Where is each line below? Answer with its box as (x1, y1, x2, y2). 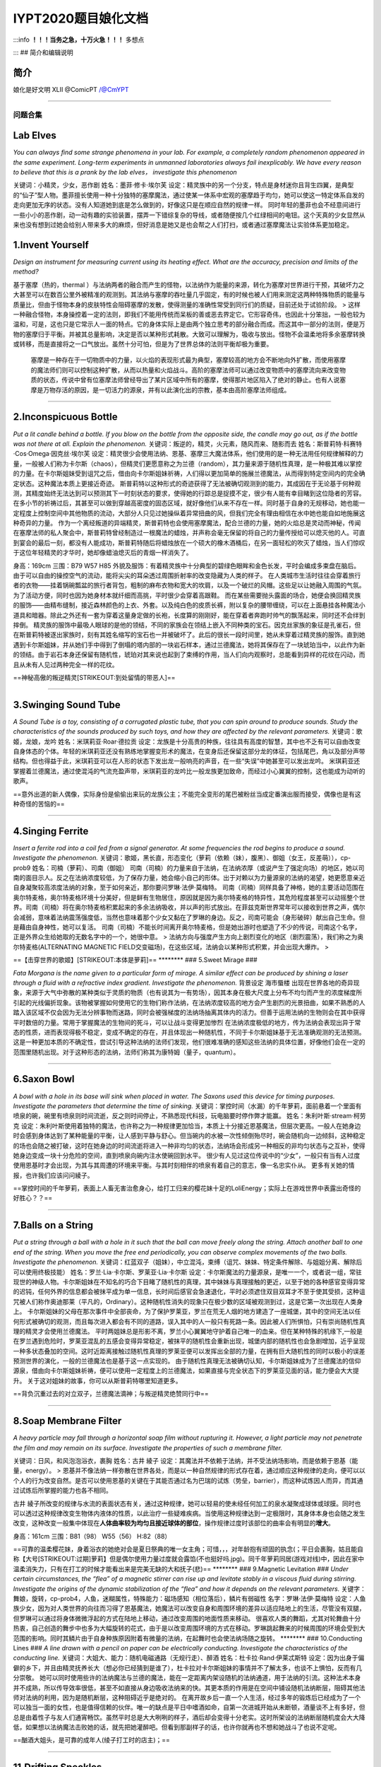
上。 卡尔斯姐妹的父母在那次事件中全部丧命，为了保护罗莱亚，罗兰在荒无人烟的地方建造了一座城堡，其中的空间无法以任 (13, 1308, 361, 1316)
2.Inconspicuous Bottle (13, 411, 118, 423)
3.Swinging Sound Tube (13, 698, 121, 710)
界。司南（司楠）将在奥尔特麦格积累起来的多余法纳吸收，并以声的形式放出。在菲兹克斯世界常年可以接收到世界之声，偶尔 (13, 903, 365, 912)
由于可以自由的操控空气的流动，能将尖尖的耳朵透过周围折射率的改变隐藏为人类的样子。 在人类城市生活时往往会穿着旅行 (13, 571, 361, 580)
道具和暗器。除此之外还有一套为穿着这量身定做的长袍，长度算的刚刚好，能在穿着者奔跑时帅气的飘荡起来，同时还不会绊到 (13, 611, 365, 619)
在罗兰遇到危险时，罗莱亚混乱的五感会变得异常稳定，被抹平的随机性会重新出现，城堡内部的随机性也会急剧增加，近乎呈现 (13, 1337, 365, 1346)
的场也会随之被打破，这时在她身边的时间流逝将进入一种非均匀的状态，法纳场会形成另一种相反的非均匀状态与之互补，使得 (13, 1141, 365, 1150)
